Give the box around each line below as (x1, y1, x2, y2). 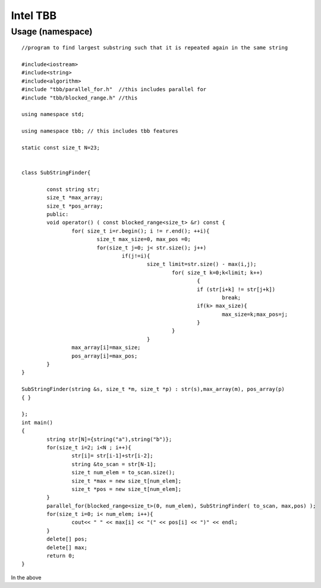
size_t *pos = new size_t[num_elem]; (71, 486, 181, 492)
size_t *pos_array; (46, 202, 103, 209)
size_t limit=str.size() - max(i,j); (146, 261, 257, 268)
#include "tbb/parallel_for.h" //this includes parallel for (21, 86, 207, 93)
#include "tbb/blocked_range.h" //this (21, 94, 138, 101)
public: (46, 211, 69, 218)
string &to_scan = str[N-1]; (71, 461, 157, 467)
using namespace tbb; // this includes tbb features (21, 128, 178, 135)
